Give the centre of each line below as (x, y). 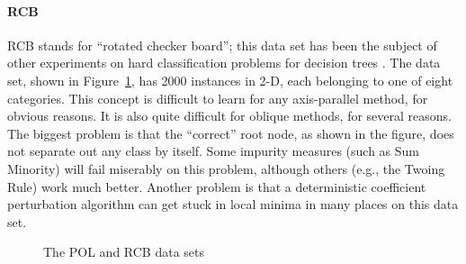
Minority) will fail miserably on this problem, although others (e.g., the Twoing (226, 168)
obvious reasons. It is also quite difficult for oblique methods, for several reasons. (229, 116)
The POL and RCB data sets (124, 252)
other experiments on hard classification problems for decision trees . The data (224, 63)
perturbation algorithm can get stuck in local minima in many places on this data (233, 204)
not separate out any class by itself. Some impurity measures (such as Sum (214, 151)
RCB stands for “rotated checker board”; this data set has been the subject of (222, 45)
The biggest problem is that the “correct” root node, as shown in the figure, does (231, 133)
